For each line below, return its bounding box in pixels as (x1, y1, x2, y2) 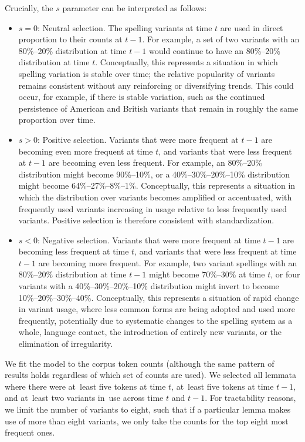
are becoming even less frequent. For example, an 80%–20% (48, 156, 262, 169)
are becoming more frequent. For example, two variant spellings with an (38, 256, 297, 269)
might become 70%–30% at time (148, 268, 265, 280)
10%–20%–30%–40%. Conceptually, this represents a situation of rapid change (18, 291, 299, 303)
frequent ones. (5, 426, 55, 438)
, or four (270, 268, 300, 280)
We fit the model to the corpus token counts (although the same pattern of (5, 357, 274, 369)
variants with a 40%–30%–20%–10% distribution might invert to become (18, 280, 279, 292)
